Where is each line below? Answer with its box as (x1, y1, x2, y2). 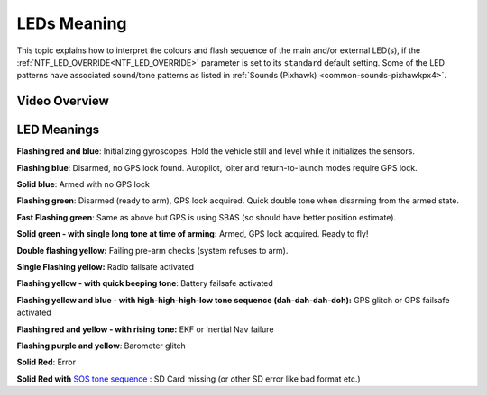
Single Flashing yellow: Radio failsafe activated (16, 261, 194, 272)
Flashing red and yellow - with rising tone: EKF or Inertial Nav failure (16, 324, 274, 335)
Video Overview (16, 94, 110, 109)
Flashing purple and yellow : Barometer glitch (16, 340, 187, 351)
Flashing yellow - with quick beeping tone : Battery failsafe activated (16, 278, 274, 289)
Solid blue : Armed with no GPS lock (16, 179, 151, 190)
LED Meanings (16, 122, 100, 138)
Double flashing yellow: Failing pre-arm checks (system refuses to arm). (16, 245, 289, 256)
